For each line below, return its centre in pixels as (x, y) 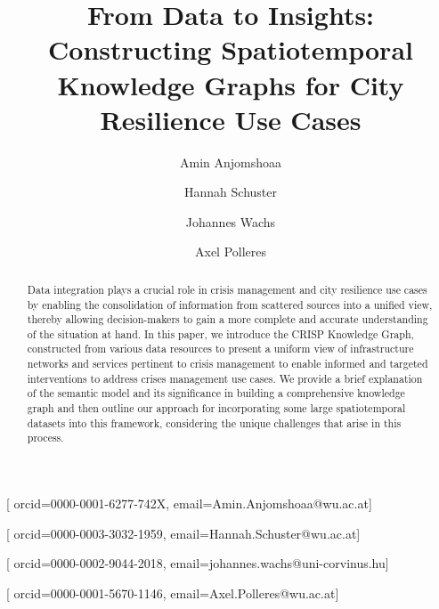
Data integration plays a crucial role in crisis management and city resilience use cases (227, 289)
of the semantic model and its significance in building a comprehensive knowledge (216, 393)
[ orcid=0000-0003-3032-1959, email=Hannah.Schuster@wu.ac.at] (183, 533)
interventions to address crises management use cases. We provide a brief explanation (225, 378)
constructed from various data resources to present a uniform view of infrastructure (220, 349)
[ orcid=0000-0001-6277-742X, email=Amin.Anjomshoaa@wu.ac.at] (189, 503)
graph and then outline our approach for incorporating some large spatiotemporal (216, 408)
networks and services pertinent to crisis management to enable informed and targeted (228, 364)
